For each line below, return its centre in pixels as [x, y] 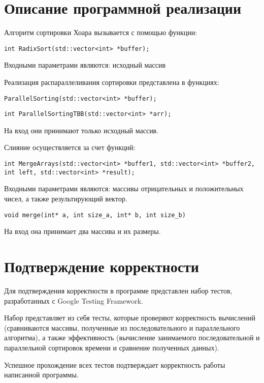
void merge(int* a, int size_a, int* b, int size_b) [95, 215]
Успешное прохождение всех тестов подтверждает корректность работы [115, 364]
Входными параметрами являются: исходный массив [85, 65]
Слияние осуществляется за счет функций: [70, 147]
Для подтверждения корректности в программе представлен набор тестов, [118, 290]
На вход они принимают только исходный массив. [81, 130]
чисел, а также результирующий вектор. [66, 198]
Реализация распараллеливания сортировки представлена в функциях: [112, 82]
